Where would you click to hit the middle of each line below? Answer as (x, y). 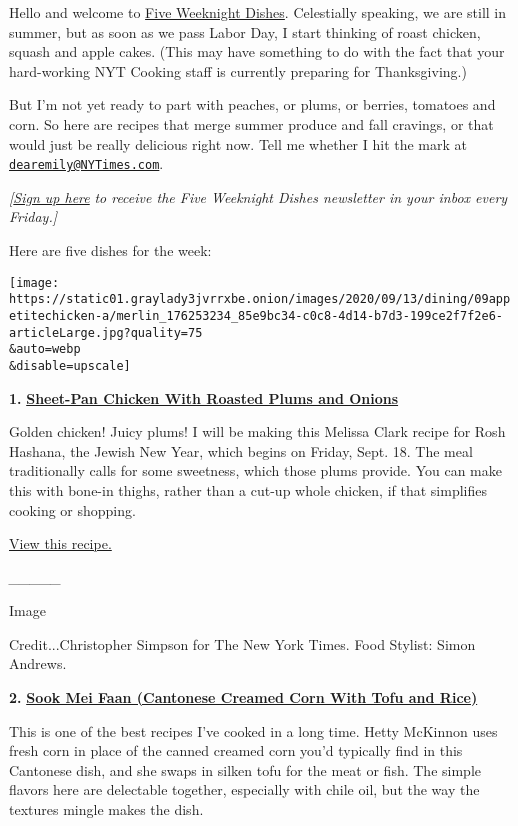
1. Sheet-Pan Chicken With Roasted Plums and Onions (204, 397)
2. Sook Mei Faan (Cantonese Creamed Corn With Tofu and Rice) (243, 697)
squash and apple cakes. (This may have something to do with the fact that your (257, 51)
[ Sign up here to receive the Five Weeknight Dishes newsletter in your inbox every (258, 196)
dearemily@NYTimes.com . (86, 163)
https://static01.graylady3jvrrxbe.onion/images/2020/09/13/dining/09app (260, 299)
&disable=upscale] (70, 365)
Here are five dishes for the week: (110, 250)
